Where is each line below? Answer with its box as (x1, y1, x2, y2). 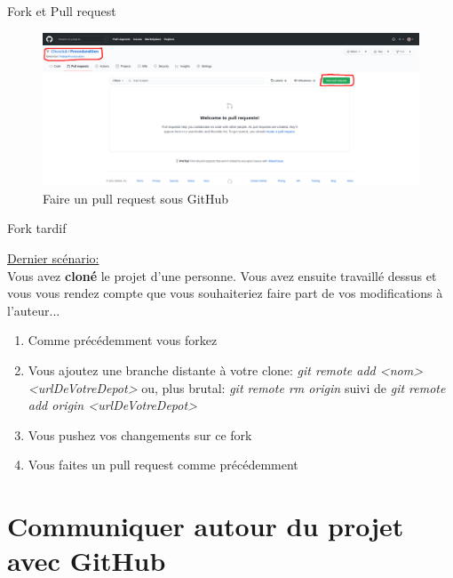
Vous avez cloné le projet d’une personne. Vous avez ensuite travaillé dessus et (7, 266, 437, 285)
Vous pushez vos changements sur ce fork (28, 425, 252, 444)
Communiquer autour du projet (7, 508, 404, 544)
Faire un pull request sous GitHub (43, 189, 229, 207)
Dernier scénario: (7, 249, 99, 268)
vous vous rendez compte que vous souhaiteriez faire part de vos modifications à (7, 284, 443, 302)
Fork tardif (7, 219, 67, 237)
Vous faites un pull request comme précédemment (28, 455, 298, 474)
